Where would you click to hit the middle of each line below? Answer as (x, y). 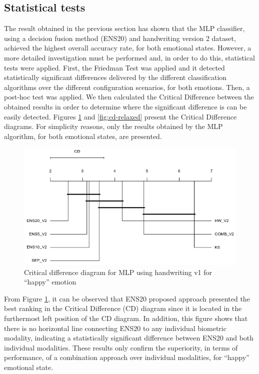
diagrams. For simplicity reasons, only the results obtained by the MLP (113, 126)
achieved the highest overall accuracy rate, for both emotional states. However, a (128, 48)
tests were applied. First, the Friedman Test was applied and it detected (114, 67)
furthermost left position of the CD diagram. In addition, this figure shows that (126, 318)
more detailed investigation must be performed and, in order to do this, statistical (129, 57)
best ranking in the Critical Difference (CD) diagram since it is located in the (123, 308)
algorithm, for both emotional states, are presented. (83, 136)
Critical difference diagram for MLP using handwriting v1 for (118, 272)
